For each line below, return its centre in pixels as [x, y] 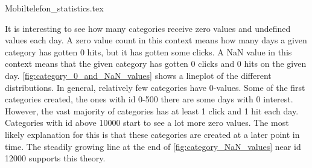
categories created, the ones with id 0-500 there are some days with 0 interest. [149, 99]
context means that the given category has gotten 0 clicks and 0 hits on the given [156, 64]
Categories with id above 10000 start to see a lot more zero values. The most [147, 123]
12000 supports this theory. [55, 158]
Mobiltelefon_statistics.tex [54, 8]
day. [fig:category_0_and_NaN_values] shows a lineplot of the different [138, 75]
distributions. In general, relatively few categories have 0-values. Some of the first [155, 87]
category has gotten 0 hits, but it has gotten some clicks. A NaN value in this [148, 51]
